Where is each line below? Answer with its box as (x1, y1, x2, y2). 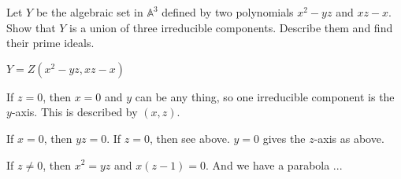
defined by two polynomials (162, 4, 294, 20)
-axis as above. (314, 130, 384, 146)
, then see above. (149, 130, 230, 146)
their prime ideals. (6, 35, 95, 51)
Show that (6, 19, 56, 35)
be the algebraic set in (35, 4, 143, 20)
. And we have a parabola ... (206, 156, 343, 173)
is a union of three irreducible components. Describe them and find (69, 19, 393, 35)
